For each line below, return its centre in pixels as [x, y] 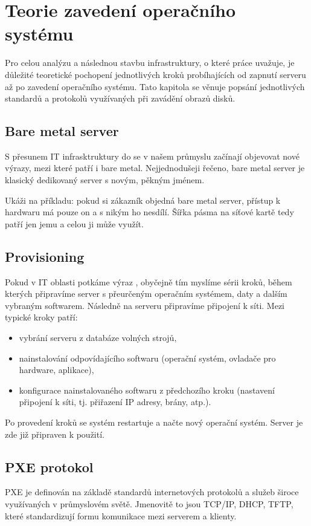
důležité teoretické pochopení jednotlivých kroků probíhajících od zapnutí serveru [155, 74]
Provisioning [45, 256]
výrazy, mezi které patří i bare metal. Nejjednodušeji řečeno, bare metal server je [155, 168]
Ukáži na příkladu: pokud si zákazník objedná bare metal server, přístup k [143, 200]
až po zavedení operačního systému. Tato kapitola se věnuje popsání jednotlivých [155, 86]
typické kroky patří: [41, 317]
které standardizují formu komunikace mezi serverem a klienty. [121, 515]
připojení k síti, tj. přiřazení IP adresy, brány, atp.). [115, 402]
